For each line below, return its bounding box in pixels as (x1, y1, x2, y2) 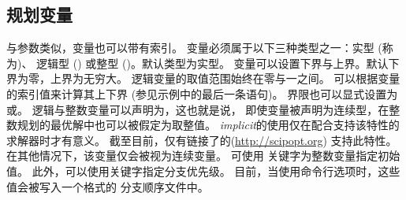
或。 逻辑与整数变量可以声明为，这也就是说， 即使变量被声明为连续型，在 (6, 101, 389, 117)
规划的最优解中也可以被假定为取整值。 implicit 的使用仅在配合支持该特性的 (17, 117, 400, 133)
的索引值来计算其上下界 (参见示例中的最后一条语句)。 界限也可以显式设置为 (6, 85, 398, 102)
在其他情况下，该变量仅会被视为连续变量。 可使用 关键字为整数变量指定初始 (6, 147, 400, 164)
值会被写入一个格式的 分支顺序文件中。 (6, 178, 209, 194)
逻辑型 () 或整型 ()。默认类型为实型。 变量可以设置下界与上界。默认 (36, 54, 389, 71)
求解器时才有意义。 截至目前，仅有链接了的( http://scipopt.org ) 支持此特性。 (6, 131, 397, 148)
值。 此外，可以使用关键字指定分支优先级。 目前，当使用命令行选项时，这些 (6, 162, 400, 179)
